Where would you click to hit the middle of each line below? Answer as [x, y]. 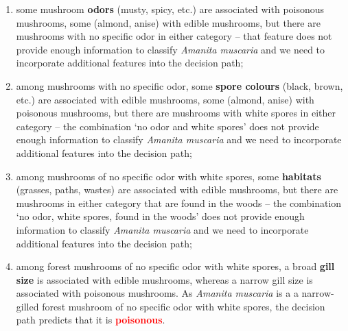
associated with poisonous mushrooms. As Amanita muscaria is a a [157, 293]
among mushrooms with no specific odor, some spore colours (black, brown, [179, 85]
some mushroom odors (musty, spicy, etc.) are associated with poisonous [170, 9]
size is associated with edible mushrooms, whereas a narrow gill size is [164, 279]
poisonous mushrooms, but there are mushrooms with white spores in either [176, 113]
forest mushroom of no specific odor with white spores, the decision [184, 306]
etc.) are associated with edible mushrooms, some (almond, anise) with [165, 99]
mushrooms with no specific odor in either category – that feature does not [174, 36]
